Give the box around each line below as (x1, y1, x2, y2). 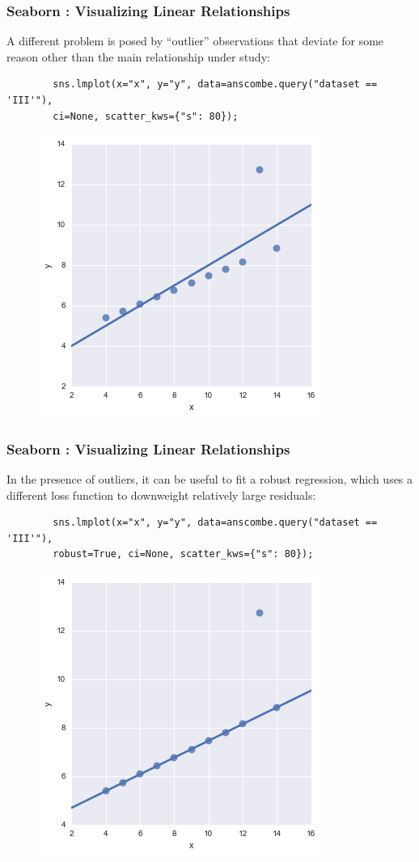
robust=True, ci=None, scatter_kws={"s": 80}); (53, 548, 314, 560)
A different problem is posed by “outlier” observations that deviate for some (6, 32, 384, 49)
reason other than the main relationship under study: (6, 48, 270, 65)
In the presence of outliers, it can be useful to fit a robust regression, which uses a (6, 471, 413, 487)
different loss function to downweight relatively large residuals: (6, 486, 316, 503)
